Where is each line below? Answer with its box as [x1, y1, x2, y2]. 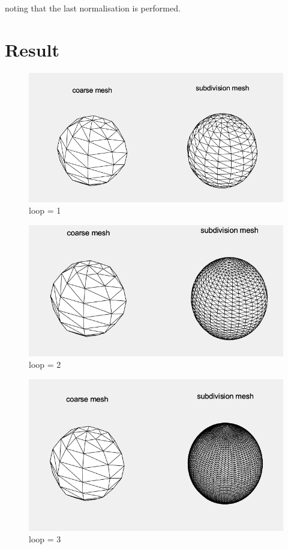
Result [5, 37, 59, 61]
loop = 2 [29, 358, 61, 371]
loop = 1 [29, 204, 61, 217]
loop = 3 [29, 533, 61, 545]
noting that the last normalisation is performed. [5, 2, 181, 14]
